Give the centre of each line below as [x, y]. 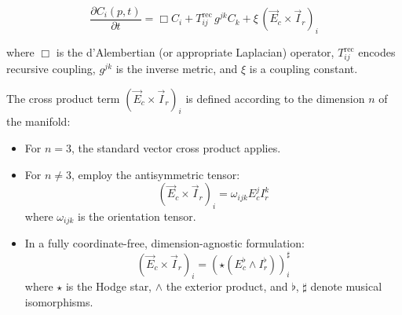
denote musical [346, 286]
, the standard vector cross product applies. [176, 147]
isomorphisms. [59, 301]
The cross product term [63, 98]
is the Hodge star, [109, 286]
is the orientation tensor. [137, 216]
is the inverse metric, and [177, 68]
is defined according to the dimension [275, 98]
